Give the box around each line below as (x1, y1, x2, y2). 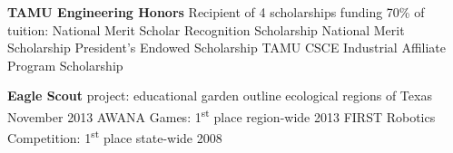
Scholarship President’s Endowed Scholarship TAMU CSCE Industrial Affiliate (7, 38, 447, 57)
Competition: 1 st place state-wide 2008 (7, 126, 222, 147)
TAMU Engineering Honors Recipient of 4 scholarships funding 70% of (7, 3, 425, 21)
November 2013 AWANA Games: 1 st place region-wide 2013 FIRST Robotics (7, 104, 436, 126)
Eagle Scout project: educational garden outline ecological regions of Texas (7, 86, 432, 105)
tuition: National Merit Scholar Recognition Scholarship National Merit (7, 20, 405, 39)
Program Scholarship (7, 55, 123, 74)
